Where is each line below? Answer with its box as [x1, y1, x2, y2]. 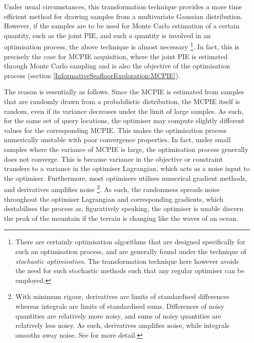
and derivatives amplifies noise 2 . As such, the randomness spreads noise [4, 183, 220, 194]
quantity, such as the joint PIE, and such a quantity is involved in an [4, 30, 211, 40]
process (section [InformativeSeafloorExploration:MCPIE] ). [4, 70, 180, 80]
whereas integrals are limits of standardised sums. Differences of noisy [15, 300, 225, 311]
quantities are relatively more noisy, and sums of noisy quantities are [15, 310, 221, 321]
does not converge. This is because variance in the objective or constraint [4, 153, 223, 164]
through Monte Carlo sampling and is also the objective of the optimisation [4, 61, 230, 71]
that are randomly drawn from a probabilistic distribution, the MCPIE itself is [4, 96, 240, 106]
